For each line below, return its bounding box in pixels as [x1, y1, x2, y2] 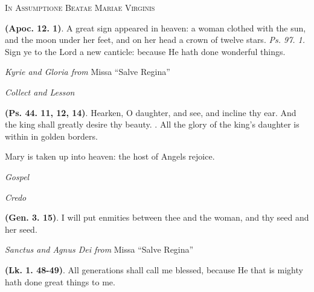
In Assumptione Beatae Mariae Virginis [5, 1, 155, 13]
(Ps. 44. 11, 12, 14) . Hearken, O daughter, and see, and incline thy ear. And [5, 106, 296, 118]
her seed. [5, 222, 37, 235]
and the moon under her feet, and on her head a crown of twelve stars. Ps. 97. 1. [5, 33, 306, 46]
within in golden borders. [5, 129, 98, 142]
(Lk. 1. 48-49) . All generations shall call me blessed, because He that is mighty [5, 263, 303, 276]
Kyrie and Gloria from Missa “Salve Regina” [5, 65, 170, 78]
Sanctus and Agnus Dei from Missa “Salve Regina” [5, 243, 194, 256]
